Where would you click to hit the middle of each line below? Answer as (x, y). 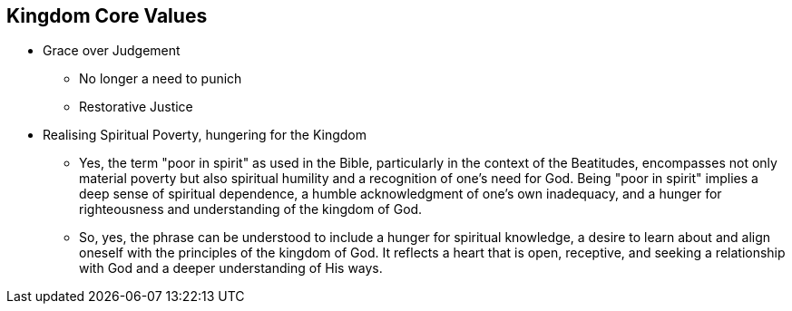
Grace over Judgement (112, 51)
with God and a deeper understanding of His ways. (231, 268)
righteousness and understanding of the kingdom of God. (251, 209)
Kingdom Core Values (107, 16)
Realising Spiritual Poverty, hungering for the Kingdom (205, 135)
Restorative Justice (136, 107)
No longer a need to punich (161, 79)
